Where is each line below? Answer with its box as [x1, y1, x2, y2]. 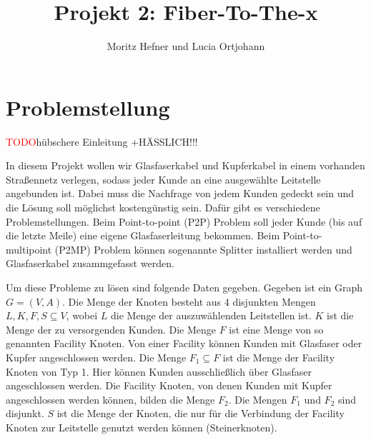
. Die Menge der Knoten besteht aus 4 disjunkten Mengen [62, 294, 316, 309]
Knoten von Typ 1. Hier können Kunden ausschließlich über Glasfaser [6, 364, 312, 379]
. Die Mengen [228, 391, 287, 406]
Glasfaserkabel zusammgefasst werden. [6, 256, 174, 271]
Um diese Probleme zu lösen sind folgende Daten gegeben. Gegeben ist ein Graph [6, 280, 363, 294]
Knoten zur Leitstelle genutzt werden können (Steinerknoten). [6, 419, 277, 434]
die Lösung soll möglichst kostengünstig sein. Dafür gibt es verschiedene [6, 200, 320, 215]
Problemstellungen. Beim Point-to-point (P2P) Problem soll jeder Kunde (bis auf [6, 214, 362, 229]
